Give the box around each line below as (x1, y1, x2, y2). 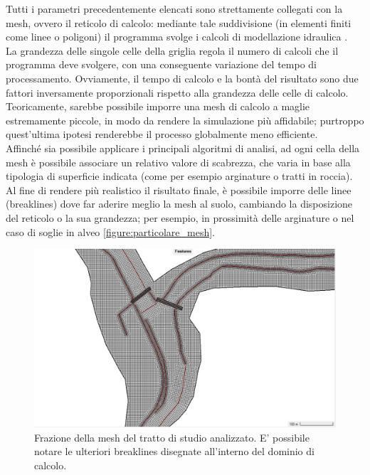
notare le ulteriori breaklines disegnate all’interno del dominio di (34, 444, 314, 459)
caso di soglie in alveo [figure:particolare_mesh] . (6, 224, 215, 239)
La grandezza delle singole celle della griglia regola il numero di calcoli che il (6, 43, 339, 58)
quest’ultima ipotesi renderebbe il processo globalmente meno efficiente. (6, 127, 318, 142)
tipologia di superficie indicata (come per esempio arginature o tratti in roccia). (6, 169, 353, 183)
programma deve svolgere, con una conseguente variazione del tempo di (6, 57, 317, 72)
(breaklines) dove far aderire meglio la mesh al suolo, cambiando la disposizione (6, 196, 353, 211)
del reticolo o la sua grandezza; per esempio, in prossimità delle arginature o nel (6, 210, 354, 225)
